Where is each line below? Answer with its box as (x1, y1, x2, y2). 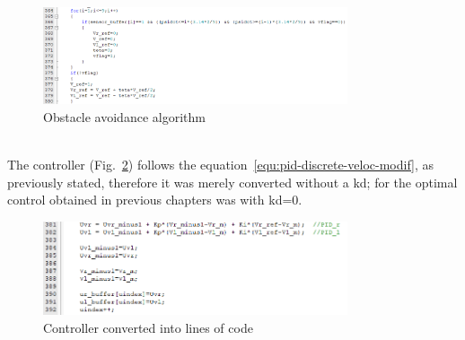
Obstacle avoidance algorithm (43, 108, 206, 126)
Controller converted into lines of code (43, 318, 253, 337)
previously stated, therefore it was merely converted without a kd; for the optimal (7, 172, 458, 191)
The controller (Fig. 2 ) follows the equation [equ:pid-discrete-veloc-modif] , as (7, 155, 434, 174)
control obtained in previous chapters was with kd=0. (7, 190, 303, 209)
